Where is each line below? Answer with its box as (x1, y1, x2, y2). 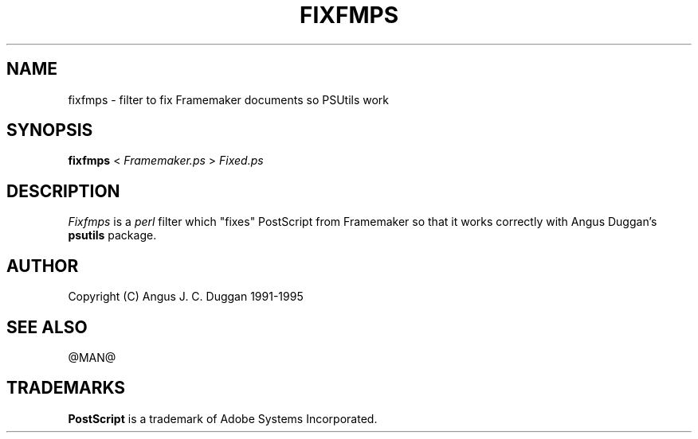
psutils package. (68, 228, 157, 243)
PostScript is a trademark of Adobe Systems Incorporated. (68, 411, 378, 425)
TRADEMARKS (6, 378, 126, 398)
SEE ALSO (6, 317, 88, 337)
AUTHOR (6, 255, 79, 276)
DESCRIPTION (6, 181, 120, 201)
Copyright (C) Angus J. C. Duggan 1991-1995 (68, 289, 304, 304)
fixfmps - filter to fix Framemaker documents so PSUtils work (68, 92, 390, 107)
